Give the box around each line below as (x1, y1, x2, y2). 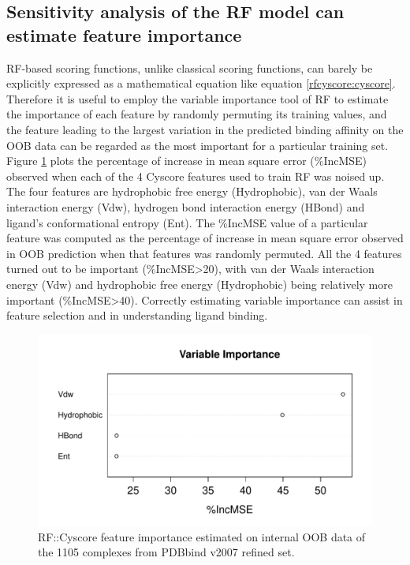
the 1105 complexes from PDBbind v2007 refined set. (38, 544, 295, 560)
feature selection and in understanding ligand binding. (6, 307, 268, 324)
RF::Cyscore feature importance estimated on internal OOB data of (38, 528, 366, 544)
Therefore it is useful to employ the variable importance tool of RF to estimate (6, 90, 389, 107)
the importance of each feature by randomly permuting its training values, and (6, 106, 387, 122)
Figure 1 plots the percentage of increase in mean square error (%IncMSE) (6, 152, 367, 169)
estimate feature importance (6, 22, 242, 47)
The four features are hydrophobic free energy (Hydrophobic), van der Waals (6, 183, 378, 200)
